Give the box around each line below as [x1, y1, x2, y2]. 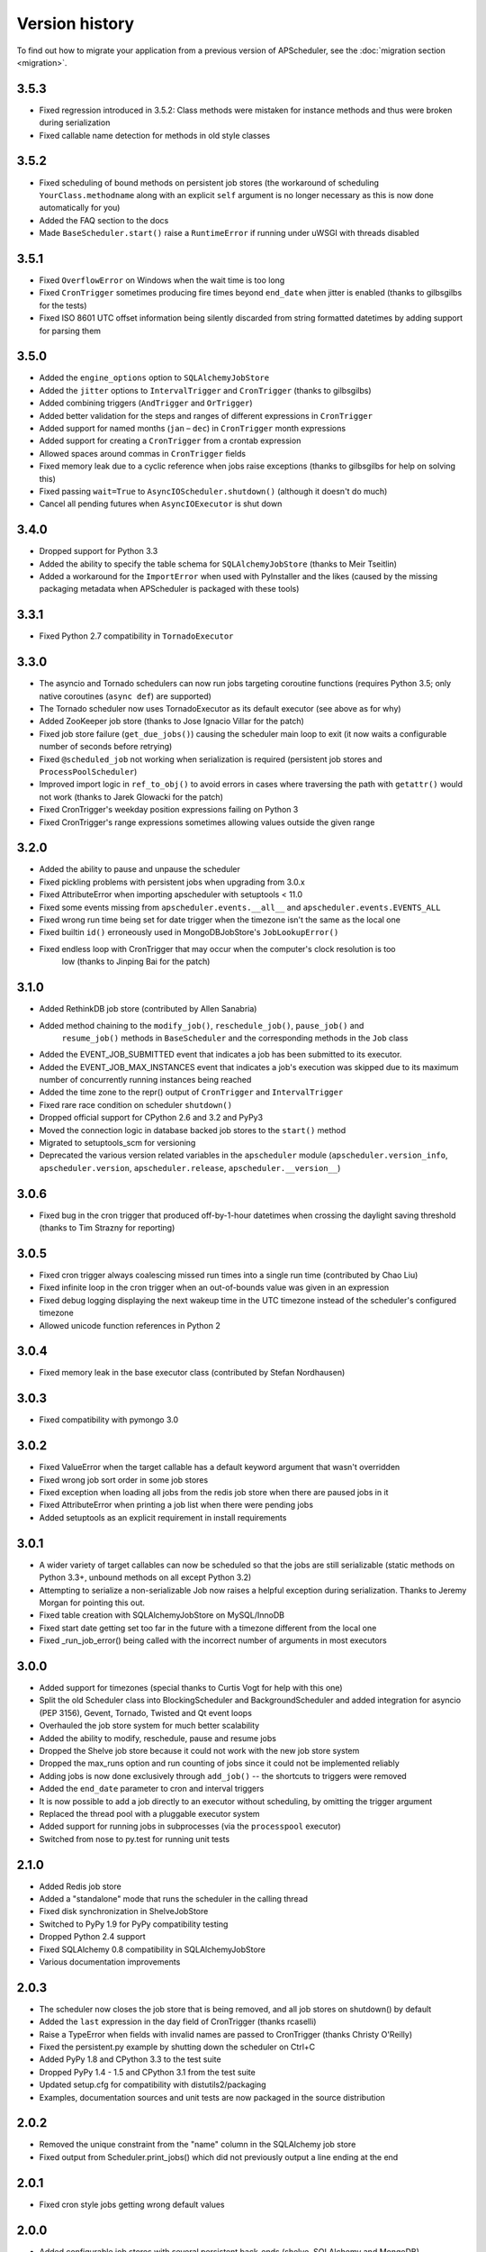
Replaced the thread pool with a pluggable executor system [39, 1808, 260, 1819]
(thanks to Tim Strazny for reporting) [39, 1222, 175, 1233]
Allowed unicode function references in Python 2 [39, 1320, 220, 1330]
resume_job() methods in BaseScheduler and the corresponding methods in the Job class [61, 1032, 409, 1043]
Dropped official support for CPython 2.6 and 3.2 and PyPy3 [39, 1112, 264, 1123]
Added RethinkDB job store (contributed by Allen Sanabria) [39, 1003, 257, 1014]
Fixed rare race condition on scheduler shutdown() [39, 1099, 233, 1110]
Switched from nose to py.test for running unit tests [39, 1833, 230, 1844]
